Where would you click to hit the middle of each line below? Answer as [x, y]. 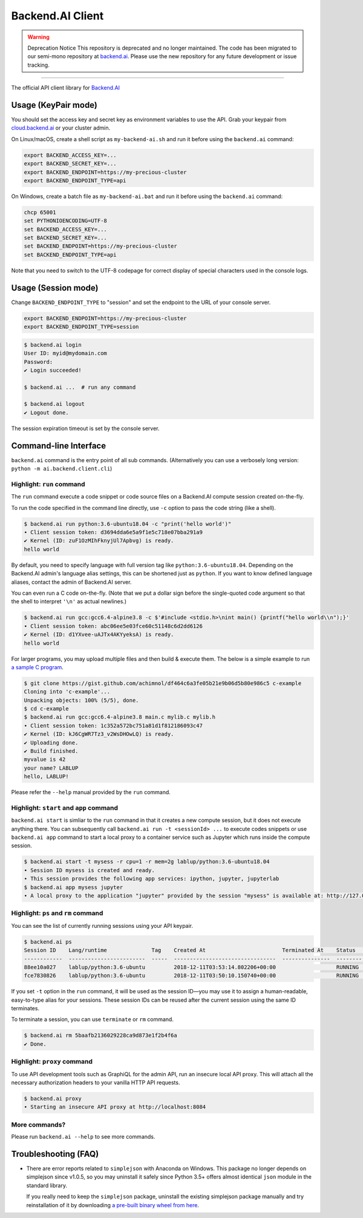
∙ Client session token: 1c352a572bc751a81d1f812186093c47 [113, 726]
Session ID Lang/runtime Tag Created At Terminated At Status [190, 950]
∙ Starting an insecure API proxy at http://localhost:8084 [115, 1107]
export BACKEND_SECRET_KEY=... [70, 164]
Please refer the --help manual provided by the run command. [91, 792]
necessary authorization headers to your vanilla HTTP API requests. [96, 1082]
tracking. [38, 65]
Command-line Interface [58, 445]
